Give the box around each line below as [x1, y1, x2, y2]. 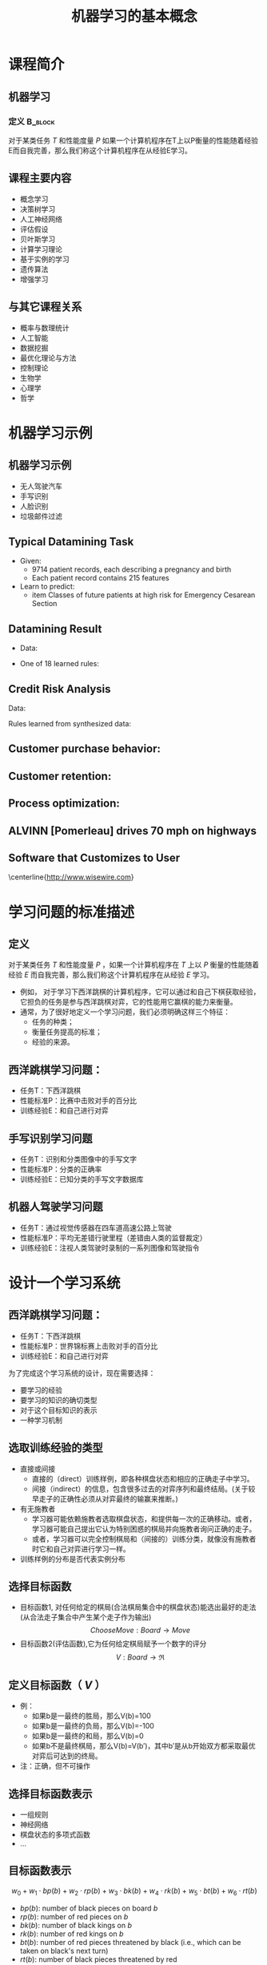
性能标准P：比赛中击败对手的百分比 [19, 1096, 137, 1106]
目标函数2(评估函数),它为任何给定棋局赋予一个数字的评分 [19, 1639, 207, 1648]
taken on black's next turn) [19, 1946, 109, 1955]
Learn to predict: [19, 582, 75, 592]
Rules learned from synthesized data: [8, 718, 132, 728]
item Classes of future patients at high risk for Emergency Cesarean [31, 590, 256, 600]
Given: [19, 556, 42, 566]
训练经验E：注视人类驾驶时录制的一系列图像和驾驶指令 [19, 1243, 200, 1252]
